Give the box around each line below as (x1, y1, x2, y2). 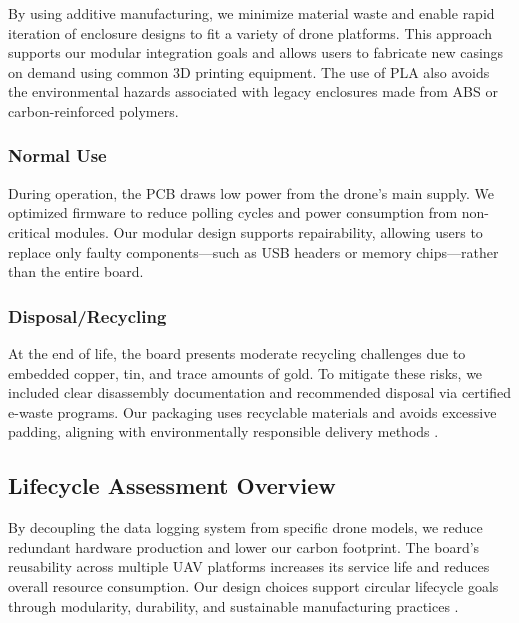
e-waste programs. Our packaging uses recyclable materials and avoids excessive (8, 401, 497, 422)
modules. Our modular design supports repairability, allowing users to (54, 221, 483, 242)
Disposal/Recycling (8, 303, 167, 328)
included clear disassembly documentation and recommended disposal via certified (8, 382, 511, 403)
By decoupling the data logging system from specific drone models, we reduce (8, 517, 483, 538)
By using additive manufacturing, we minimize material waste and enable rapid (8, 3, 495, 23)
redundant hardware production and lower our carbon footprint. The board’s (8, 536, 480, 557)
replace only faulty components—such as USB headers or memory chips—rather (8, 241, 499, 262)
